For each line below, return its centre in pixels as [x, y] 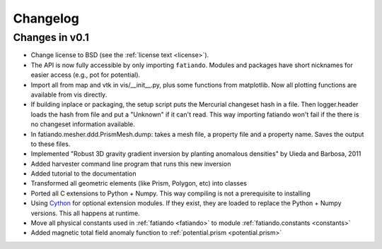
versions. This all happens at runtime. [86, 213]
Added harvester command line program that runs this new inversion [131, 164]
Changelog [46, 18]
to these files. [51, 144]
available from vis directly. [69, 95]
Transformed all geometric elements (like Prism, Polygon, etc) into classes [139, 183]
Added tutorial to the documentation [83, 174]
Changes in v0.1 [51, 37]
